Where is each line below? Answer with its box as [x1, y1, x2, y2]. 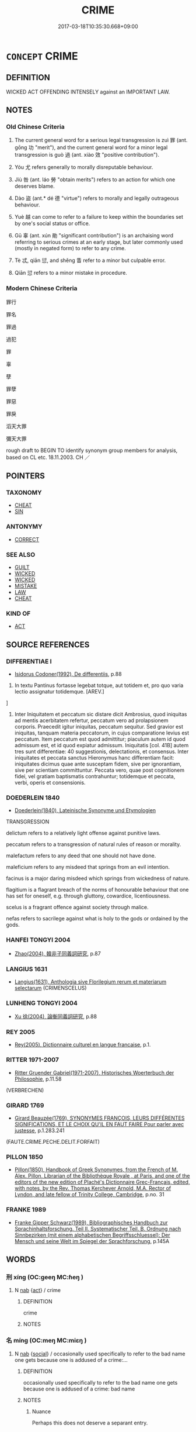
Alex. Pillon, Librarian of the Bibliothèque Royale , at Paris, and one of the [14, 1172, 191, 1179]
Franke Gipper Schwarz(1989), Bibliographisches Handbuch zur [14, 1219, 168, 1226]
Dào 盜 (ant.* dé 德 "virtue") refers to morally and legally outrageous [14, 195, 179, 202]
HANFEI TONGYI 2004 [6, 936, 71, 944]
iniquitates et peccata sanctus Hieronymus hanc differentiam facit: [14, 754, 174, 761]
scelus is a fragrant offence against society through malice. [6, 904, 149, 911]
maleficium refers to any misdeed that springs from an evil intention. [6, 864, 170, 871]
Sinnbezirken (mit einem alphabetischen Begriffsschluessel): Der [14, 1231, 170, 1238]
